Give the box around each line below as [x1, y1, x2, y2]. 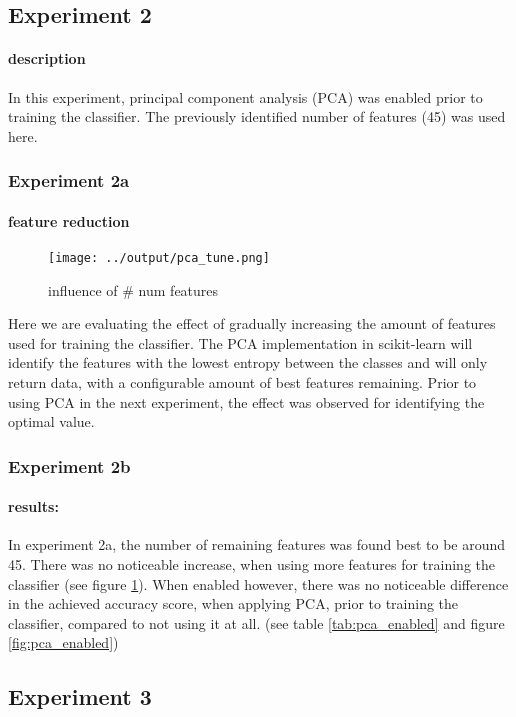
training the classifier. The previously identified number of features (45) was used [8, 106, 506, 127]
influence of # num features [48, 279, 219, 300]
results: [8, 496, 59, 517]
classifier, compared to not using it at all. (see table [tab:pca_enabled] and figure [8, 612, 505, 633]
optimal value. [8, 411, 95, 432]
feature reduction [8, 210, 130, 231]
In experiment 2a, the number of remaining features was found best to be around [8, 534, 506, 555]
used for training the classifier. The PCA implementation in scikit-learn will [8, 332, 473, 353]
